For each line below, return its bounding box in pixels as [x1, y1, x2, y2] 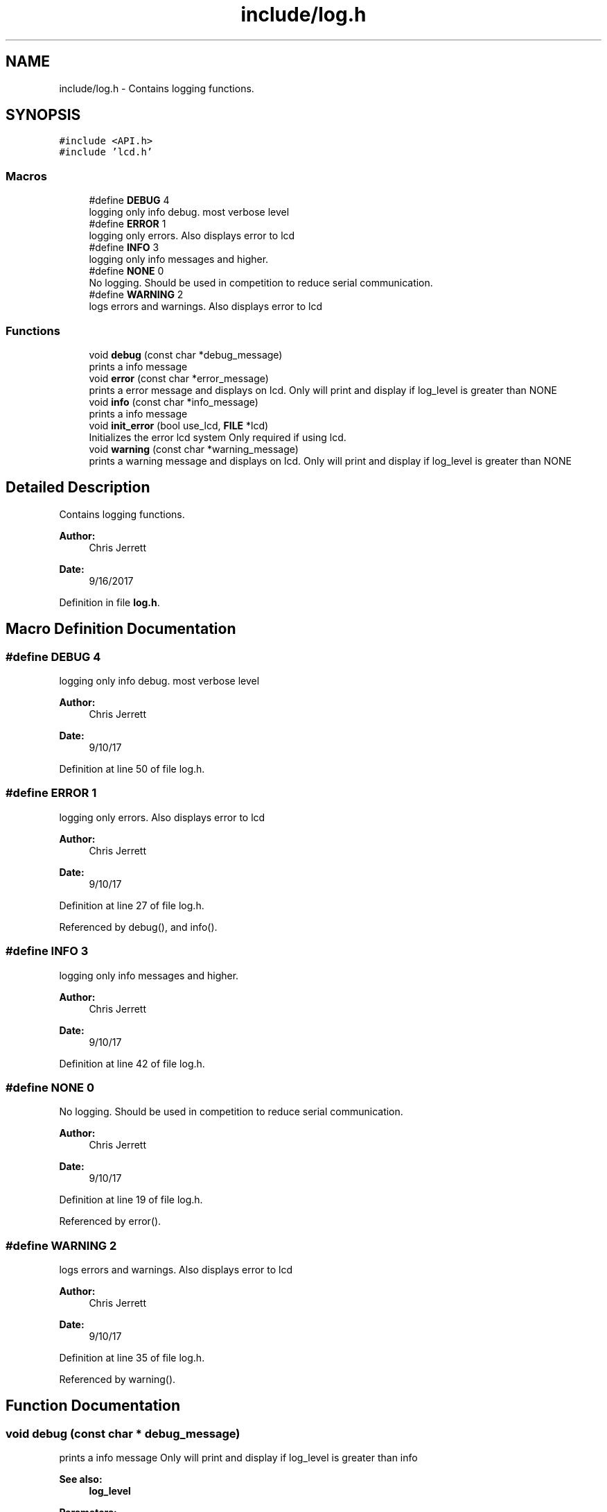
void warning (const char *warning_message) [89, 443, 299, 455]
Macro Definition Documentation [6, 620, 236, 638]
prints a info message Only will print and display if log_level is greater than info [59, 1452, 418, 1464]
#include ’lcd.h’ [59, 146, 153, 158]
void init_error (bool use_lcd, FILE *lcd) [89, 419, 269, 431]
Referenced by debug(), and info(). [59, 920, 218, 933]
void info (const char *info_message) [89, 395, 258, 408]
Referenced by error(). [59, 1215, 161, 1228]
